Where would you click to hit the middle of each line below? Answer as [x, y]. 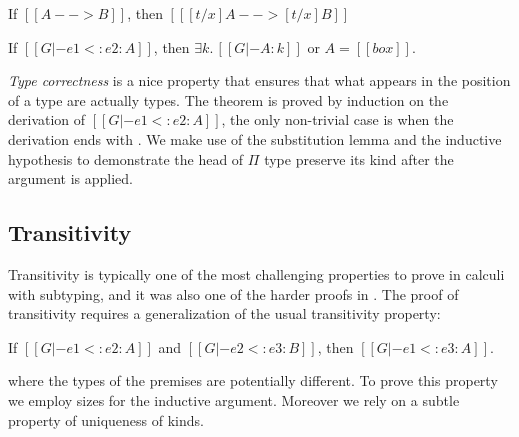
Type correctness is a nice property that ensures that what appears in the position [259, 80]
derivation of [47, 119]
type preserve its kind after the [359, 158]
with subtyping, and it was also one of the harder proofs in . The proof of [233, 293]
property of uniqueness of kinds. [106, 419]
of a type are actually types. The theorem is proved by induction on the [228, 99]
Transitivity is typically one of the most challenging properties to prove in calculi [256, 273]
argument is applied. [70, 178]
